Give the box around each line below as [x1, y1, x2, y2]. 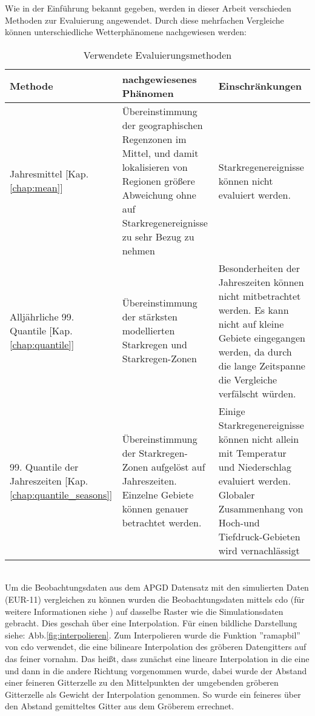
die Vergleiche [218, 372, 277, 386]
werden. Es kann [218, 302, 289, 317]
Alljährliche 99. [10, 310, 75, 324]
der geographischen [122, 118, 203, 132]
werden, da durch [218, 344, 292, 359]
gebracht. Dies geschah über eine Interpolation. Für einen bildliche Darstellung [5, 617, 297, 629]
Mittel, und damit [122, 145, 199, 160]
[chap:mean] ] [10, 181, 63, 195]
